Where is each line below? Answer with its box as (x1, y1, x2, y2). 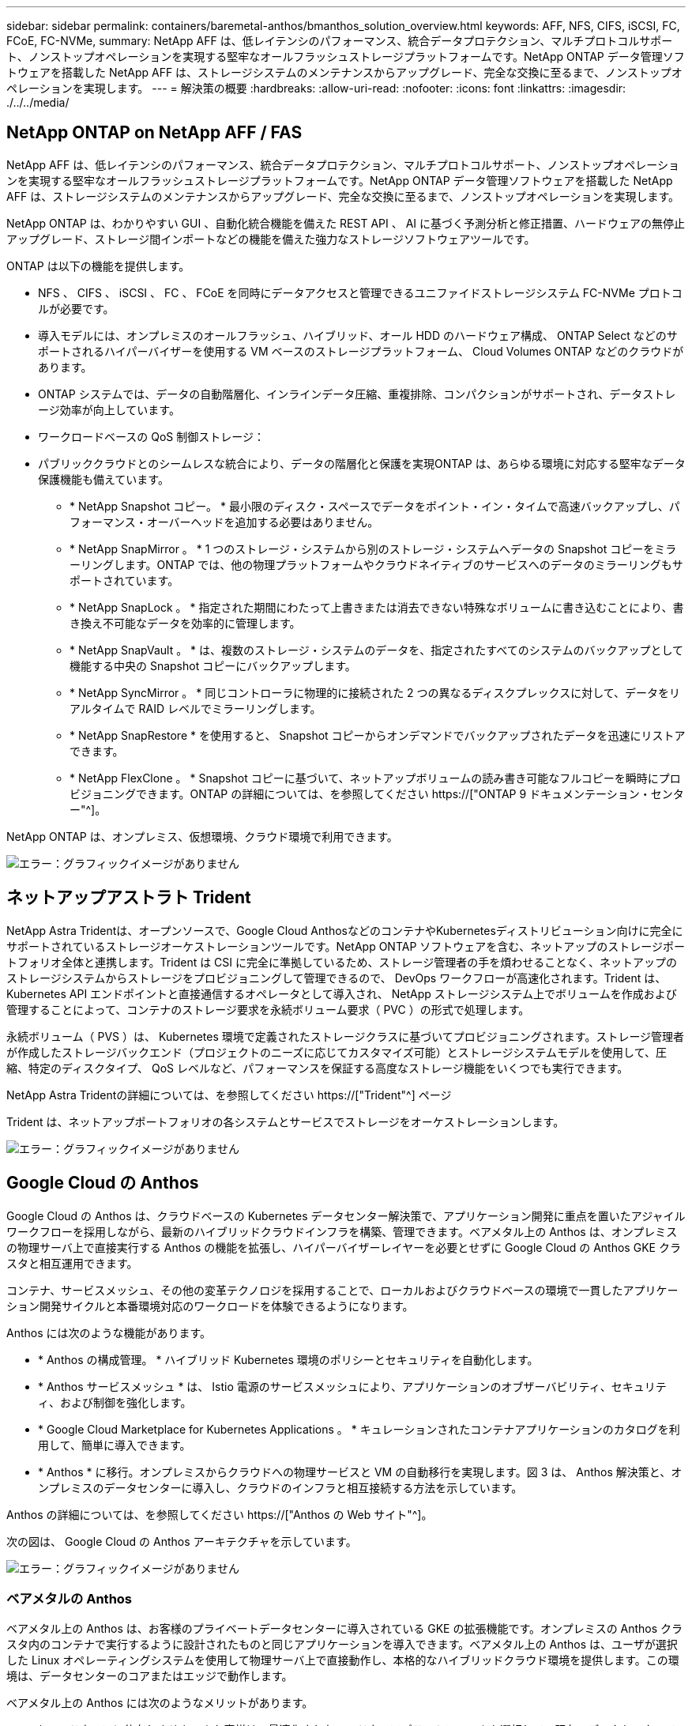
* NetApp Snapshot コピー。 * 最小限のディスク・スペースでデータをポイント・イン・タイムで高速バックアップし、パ (70, 499, 680, 513)
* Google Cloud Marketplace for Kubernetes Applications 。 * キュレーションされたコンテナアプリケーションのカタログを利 (38, 1422, 680, 1436)
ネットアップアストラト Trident (6, 887, 251, 908)
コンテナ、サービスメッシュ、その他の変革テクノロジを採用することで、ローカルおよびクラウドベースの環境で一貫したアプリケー (6, 1283, 679, 1297)
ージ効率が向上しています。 (38, 402, 180, 416)
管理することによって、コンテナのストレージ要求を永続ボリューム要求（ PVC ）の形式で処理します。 (6, 1002, 530, 1016)
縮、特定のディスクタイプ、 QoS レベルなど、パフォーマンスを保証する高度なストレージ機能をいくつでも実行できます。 (6, 1061, 629, 1075)
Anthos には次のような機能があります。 (6, 1325, 212, 1340)
